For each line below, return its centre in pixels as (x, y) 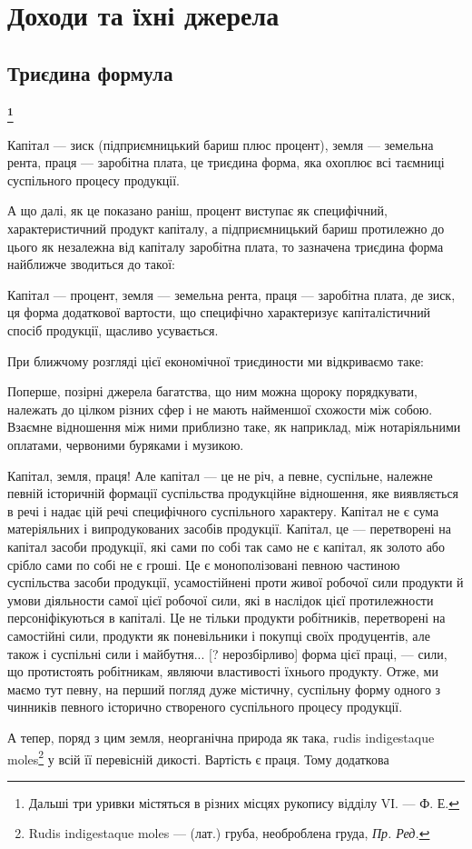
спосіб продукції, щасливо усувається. (113, 330)
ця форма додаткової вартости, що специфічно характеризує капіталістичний (219, 312)
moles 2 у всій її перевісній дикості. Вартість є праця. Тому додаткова (198, 757)
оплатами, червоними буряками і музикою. (126, 444)
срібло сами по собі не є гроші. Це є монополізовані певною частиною (204, 564)
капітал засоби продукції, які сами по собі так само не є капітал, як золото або (226, 546)
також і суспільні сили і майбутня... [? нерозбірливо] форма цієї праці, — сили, (227, 653)
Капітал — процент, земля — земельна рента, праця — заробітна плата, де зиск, (231, 294)
